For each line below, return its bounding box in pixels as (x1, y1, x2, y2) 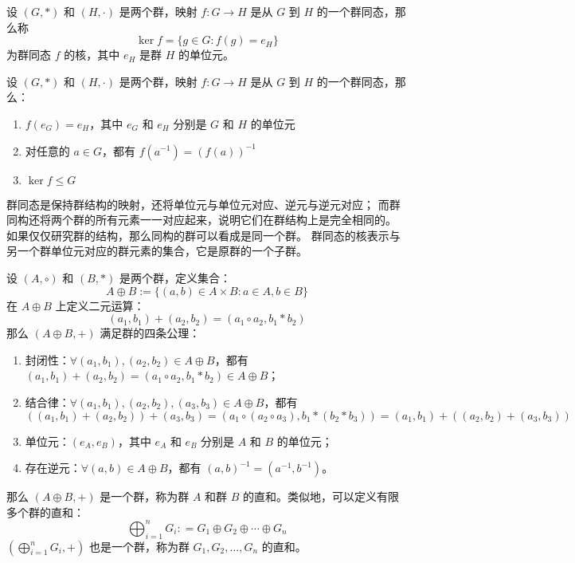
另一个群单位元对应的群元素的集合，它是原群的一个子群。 (6, 242, 307, 259)
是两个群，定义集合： (119, 269, 231, 285)
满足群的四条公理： (100, 325, 201, 341)
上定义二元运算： (55, 297, 145, 313)
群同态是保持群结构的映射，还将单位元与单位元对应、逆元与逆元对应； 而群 (6, 195, 401, 212)
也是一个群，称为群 (88, 537, 190, 554)
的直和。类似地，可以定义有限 (243, 488, 400, 505)
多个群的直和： (6, 503, 84, 520)
